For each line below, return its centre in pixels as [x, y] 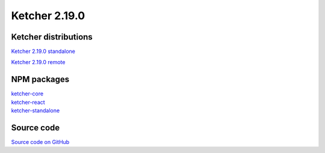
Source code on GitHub [40, 142]
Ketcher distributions [52, 37]
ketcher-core [27, 94]
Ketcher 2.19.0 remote [38, 62]
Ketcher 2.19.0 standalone [43, 52]
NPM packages [40, 79]
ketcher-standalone [36, 110]
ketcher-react [28, 102]
